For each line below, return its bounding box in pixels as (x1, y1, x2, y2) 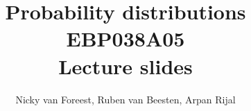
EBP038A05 (66, 24, 185, 53)
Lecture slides (58, 51, 193, 80)
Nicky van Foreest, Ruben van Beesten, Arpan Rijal (15, 92, 236, 106)
